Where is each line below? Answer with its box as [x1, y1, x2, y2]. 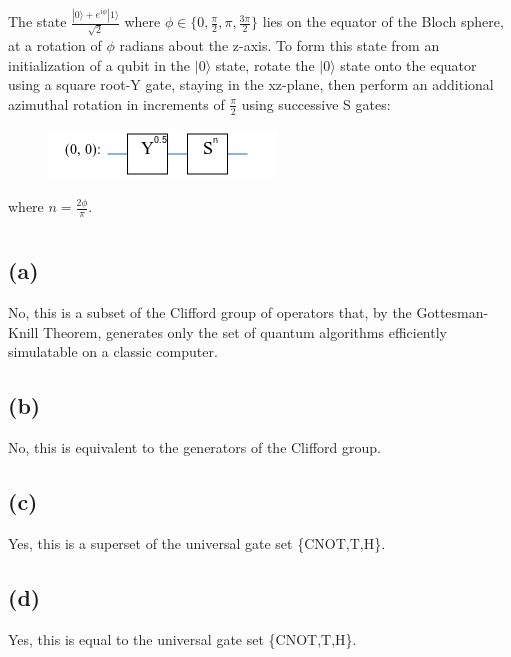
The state [8, 11, 67, 32]
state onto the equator [340, 54, 477, 75]
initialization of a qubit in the [8, 54, 191, 75]
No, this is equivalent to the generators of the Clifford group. [8, 437, 381, 458]
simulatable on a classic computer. [8, 341, 218, 362]
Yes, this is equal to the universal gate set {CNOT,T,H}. [8, 628, 357, 649]
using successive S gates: [241, 93, 391, 114]
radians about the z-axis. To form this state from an [119, 35, 440, 56]
